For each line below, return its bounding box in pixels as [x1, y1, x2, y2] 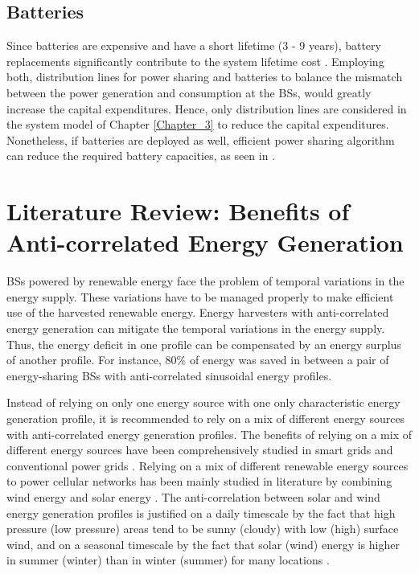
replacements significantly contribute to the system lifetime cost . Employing [6, 52, 384, 69]
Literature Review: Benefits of [6, 195, 350, 228]
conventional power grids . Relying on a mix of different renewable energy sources [6, 457, 409, 474]
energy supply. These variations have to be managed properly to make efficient [6, 288, 394, 305]
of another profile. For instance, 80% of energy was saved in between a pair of [6, 351, 389, 368]
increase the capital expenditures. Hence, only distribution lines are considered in [6, 100, 407, 117]
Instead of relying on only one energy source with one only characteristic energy [6, 394, 401, 411]
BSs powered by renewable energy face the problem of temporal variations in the [6, 273, 405, 289]
